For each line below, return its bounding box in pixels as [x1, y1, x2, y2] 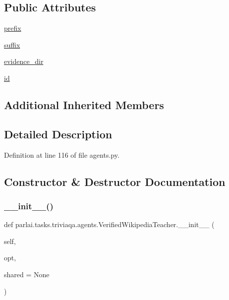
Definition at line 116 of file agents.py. [4, 149, 119, 160]
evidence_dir [4, 56, 44, 66]
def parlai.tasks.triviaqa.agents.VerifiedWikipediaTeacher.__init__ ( [4, 219, 215, 230]
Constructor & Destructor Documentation [4, 174, 226, 189]
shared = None [4, 269, 50, 279]
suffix [4, 39, 20, 50]
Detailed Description [4, 126, 113, 141]
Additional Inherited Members [4, 97, 164, 112]
